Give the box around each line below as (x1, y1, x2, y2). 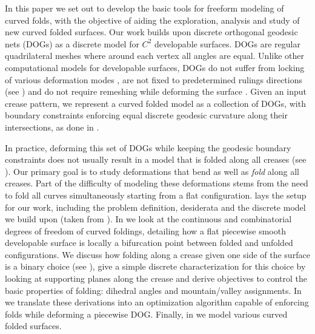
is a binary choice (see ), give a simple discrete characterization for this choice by (5, 260, 306, 273)
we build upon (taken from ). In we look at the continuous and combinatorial (5, 213, 292, 225)
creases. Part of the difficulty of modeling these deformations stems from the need (5, 177, 308, 189)
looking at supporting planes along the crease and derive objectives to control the (5, 272, 308, 285)
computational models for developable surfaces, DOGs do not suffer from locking (5, 61, 305, 73)
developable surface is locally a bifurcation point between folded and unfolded (5, 236, 293, 249)
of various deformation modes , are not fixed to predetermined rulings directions (5, 73, 303, 86)
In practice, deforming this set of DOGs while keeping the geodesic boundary (5, 141, 291, 154)
